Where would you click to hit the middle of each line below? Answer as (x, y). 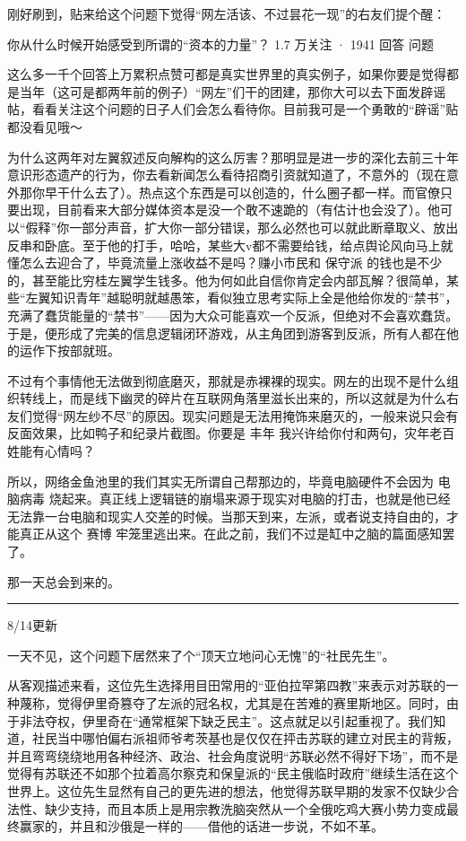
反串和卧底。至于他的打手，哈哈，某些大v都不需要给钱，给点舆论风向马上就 (230, 245)
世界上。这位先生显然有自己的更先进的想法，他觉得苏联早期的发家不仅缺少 (227, 790)
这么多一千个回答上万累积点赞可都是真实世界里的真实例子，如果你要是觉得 (227, 74)
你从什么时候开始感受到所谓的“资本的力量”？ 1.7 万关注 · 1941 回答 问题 (220, 44)
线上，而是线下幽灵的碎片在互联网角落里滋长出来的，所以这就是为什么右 (245, 398)
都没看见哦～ (45, 126)
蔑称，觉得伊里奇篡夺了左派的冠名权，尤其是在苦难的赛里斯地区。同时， (233, 703)
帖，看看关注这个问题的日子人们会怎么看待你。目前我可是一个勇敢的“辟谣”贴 (233, 109)
